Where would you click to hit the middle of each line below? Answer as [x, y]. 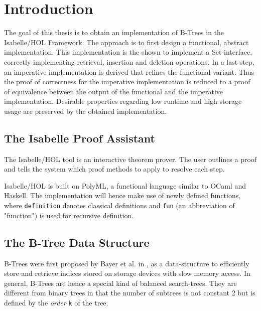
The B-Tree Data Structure [77, 242]
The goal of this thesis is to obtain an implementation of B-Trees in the [114, 32]
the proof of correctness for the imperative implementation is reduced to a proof [127, 82]
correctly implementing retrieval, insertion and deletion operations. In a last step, [129, 61]
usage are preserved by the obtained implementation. [86, 111]
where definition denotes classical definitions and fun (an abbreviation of [119, 205]
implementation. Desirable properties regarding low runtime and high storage [123, 101]
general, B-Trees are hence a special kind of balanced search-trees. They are [120, 283]
